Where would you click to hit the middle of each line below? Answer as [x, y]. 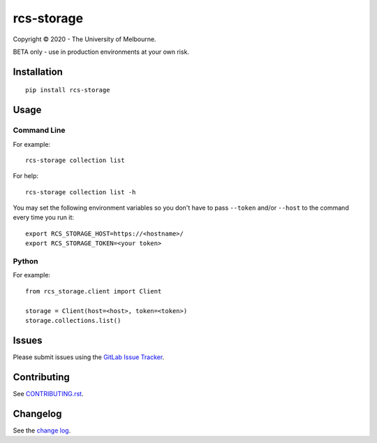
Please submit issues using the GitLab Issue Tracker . [89, 357]
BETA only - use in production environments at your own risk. [101, 52]
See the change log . [42, 430]
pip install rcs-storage [68, 90]
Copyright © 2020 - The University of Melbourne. [84, 39]
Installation [38, 72]
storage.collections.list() [73, 320]
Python [25, 261]
